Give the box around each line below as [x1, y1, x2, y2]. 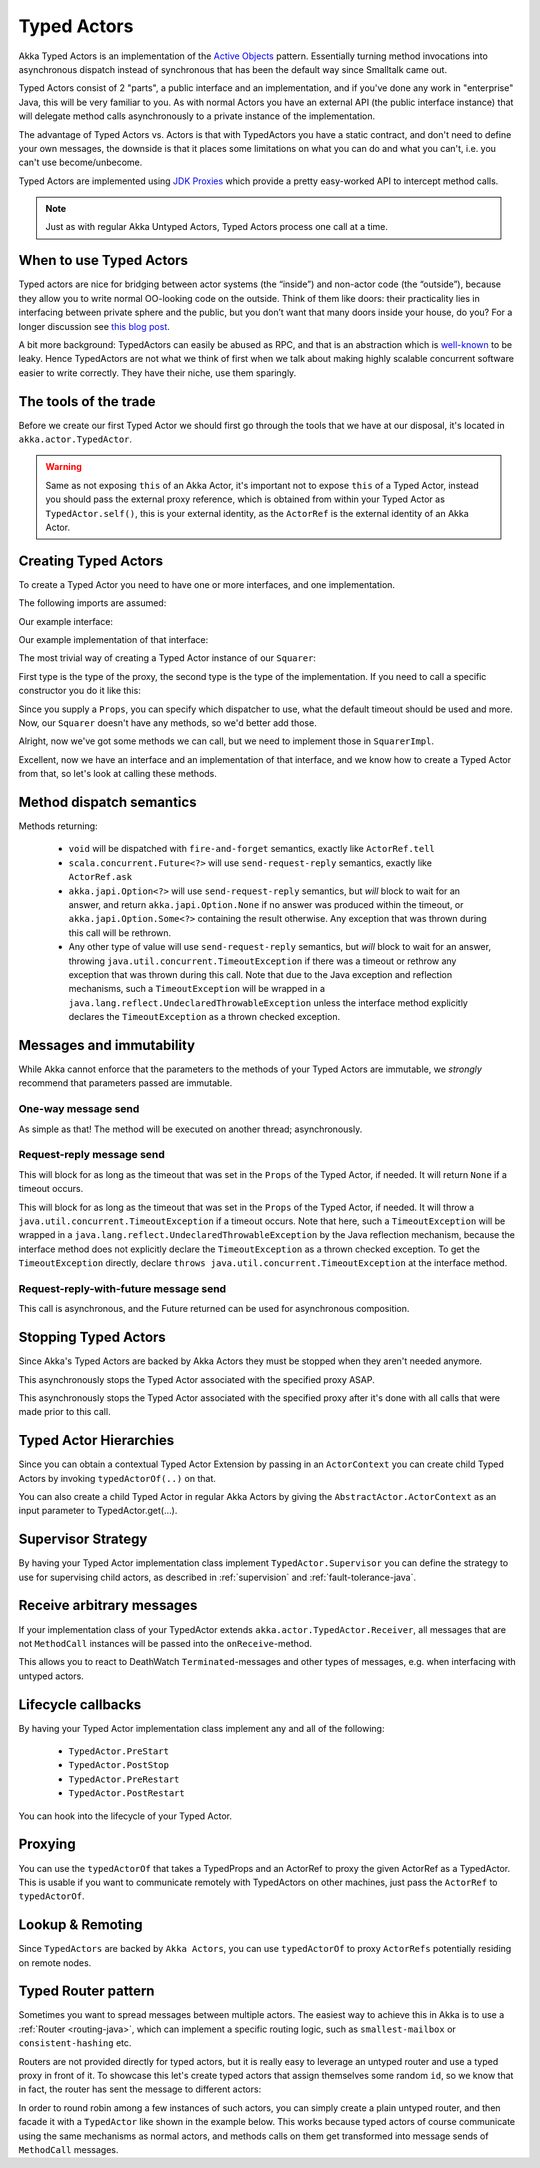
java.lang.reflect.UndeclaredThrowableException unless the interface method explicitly [68, 996, 469, 1009]
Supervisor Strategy [18, 1531, 148, 1548]
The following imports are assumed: [18, 597, 167, 609]
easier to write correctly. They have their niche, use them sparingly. [18, 366, 297, 379]
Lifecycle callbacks [18, 1696, 142, 1713]
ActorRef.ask [68, 871, 133, 883]
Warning [45, 461, 82, 473]
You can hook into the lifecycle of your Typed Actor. [18, 1810, 233, 1822]
